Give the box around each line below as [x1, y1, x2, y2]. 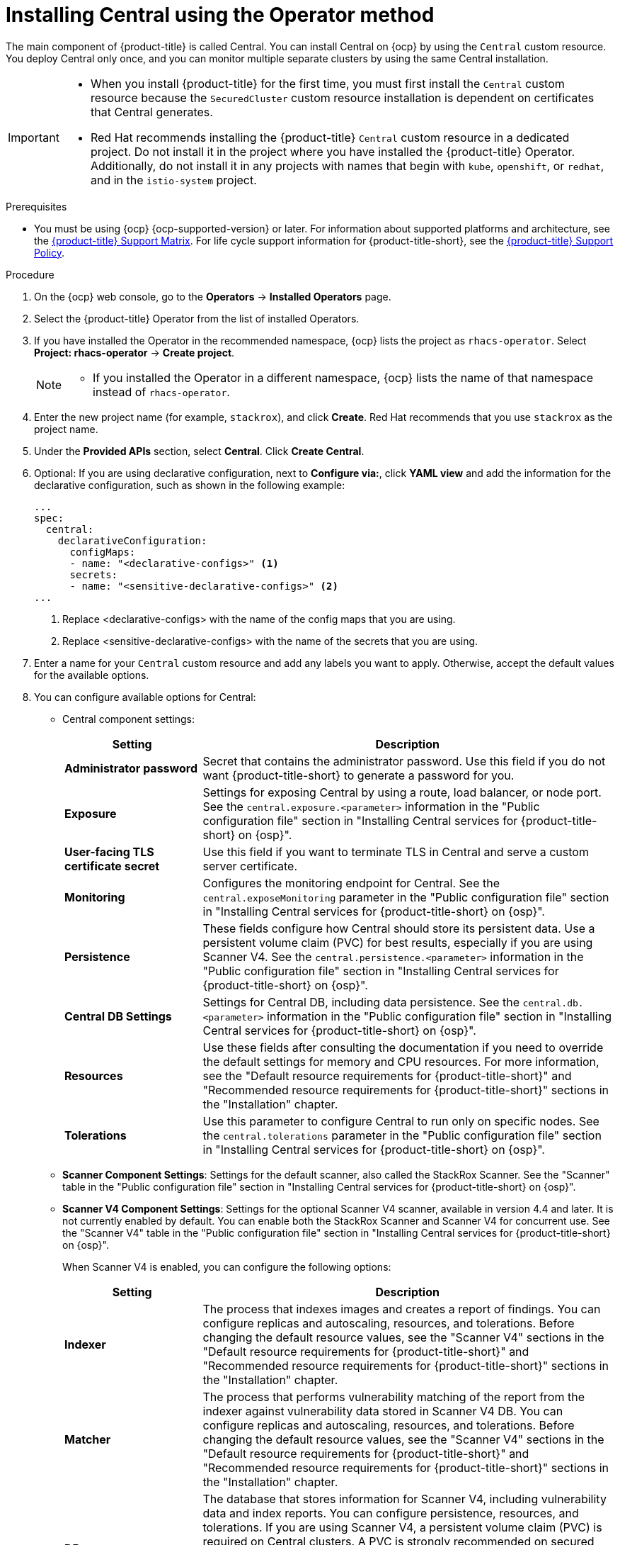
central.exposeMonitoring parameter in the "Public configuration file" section [202, 889, 609, 904]
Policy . [34, 246, 65, 259]
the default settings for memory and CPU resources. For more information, [202, 1054, 599, 1069]
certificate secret [64, 858, 160, 873]
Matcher [64, 1432, 111, 1446]
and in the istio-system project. [90, 172, 257, 187]
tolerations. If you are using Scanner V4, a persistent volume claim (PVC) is [202, 1519, 602, 1534]
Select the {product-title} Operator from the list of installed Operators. [34, 312, 360, 325]
